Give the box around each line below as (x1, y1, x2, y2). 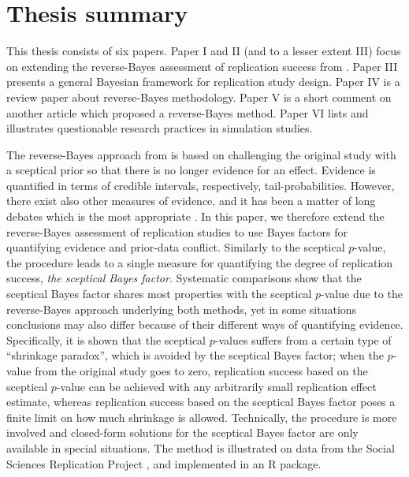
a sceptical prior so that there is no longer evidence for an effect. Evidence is (6, 162, 376, 178)
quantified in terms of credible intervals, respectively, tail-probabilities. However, (6, 177, 395, 193)
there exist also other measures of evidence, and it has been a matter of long (6, 192, 376, 209)
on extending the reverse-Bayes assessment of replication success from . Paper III (6, 58, 398, 74)
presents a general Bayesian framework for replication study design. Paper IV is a (6, 73, 400, 90)
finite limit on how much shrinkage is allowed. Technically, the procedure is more (6, 408, 397, 425)
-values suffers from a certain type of (214, 331, 392, 348)
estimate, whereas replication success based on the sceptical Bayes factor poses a (6, 393, 396, 410)
